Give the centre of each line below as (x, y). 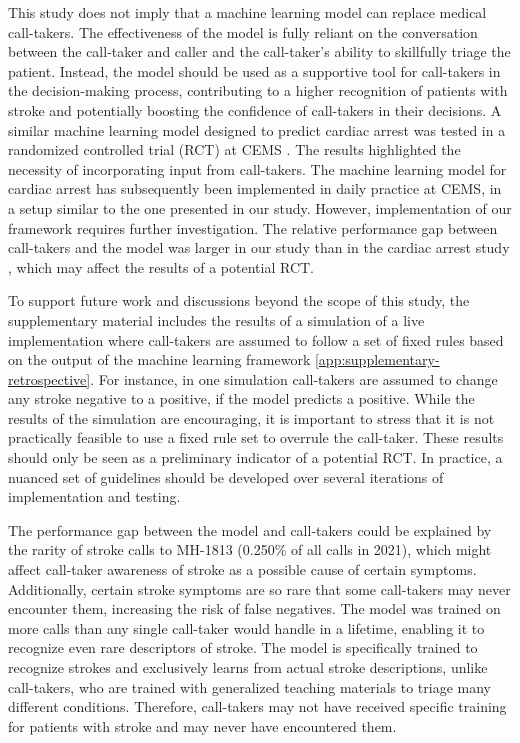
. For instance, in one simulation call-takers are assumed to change (294, 378)
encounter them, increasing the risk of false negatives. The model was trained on (254, 608)
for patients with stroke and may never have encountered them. (202, 725)
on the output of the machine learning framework (159, 359)
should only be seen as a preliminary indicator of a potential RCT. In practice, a (255, 457)
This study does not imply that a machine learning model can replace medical (247, 12)
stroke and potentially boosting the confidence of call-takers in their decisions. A (255, 109)
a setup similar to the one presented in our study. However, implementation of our (260, 207)
